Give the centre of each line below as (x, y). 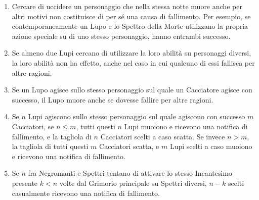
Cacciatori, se (33, 126)
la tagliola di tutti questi (50, 146)
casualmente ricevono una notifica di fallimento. (86, 193)
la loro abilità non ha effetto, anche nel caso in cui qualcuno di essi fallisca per (133, 62)
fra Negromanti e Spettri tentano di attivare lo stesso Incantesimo (130, 173)
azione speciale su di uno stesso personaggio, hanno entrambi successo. (121, 36)
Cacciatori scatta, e (129, 146)
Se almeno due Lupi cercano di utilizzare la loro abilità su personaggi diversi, (132, 53)
